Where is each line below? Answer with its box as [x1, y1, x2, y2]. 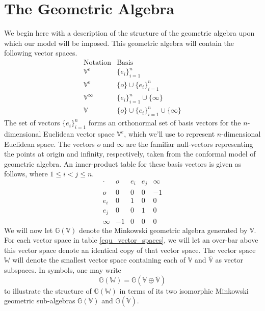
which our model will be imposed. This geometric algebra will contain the [4, 37, 234, 48]
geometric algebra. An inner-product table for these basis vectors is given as [4, 158, 242, 169]
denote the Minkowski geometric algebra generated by [78, 224, 248, 235]
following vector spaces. [4, 47, 77, 58]
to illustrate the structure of [4, 285, 92, 296]
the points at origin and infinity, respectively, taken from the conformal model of [4, 148, 256, 159]
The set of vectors [4, 117, 60, 128]
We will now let [4, 224, 53, 235]
